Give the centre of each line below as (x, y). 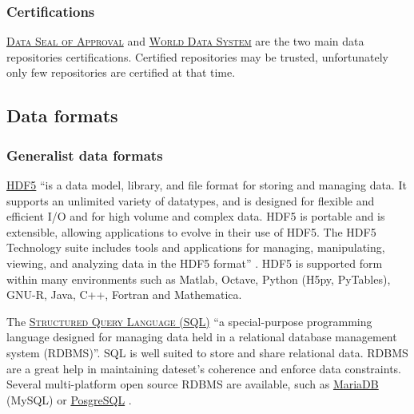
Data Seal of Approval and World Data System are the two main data (185, 41)
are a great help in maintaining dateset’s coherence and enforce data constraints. (204, 368)
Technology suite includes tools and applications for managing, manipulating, (196, 247)
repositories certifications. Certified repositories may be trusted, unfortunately (197, 56)
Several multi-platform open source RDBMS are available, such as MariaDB (193, 384)
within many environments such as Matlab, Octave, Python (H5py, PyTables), (199, 279)
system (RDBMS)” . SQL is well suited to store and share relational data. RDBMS (207, 352)
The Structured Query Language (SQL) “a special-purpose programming (189, 321)
